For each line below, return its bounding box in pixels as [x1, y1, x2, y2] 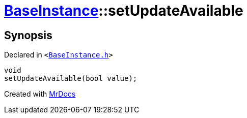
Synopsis [4, 28, 52, 42]
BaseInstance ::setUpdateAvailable [4, 2, 243, 19]
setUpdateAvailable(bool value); [4, 74, 138, 83]
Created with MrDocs [4, 90, 76, 99]
